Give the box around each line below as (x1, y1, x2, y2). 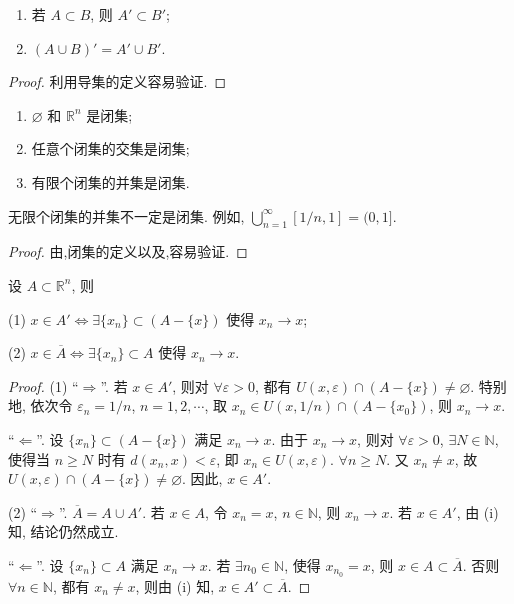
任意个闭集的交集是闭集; (31, 138, 190, 159)
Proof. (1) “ (8, 375, 79, 396)
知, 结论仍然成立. (8, 521, 119, 542)
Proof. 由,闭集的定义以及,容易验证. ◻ (8, 241, 248, 262)
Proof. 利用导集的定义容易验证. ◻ (8, 71, 227, 92)
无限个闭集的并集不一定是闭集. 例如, (8, 205, 245, 226)
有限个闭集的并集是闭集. (31, 171, 190, 192)
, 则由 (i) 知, (135, 575, 215, 596)
